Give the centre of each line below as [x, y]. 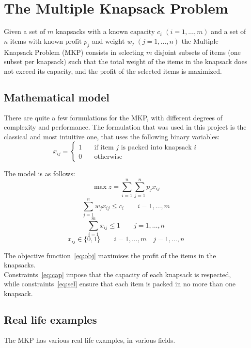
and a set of [228, 31]
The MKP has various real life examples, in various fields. [90, 340]
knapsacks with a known [92, 31]
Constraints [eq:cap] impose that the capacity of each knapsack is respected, [118, 274]
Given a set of [25, 31]
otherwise [108, 157]
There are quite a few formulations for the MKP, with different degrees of [113, 117]
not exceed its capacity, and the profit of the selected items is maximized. [113, 71]
